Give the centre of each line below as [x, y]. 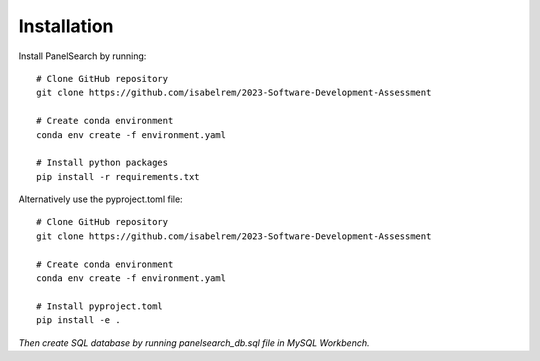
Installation [66, 26]
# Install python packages [102, 163]
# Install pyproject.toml [100, 306]
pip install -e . [78, 320]
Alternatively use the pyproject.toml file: [101, 199]
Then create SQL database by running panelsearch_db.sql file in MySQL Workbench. [194, 342]
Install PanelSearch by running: [82, 56]
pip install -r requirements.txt [118, 176]
